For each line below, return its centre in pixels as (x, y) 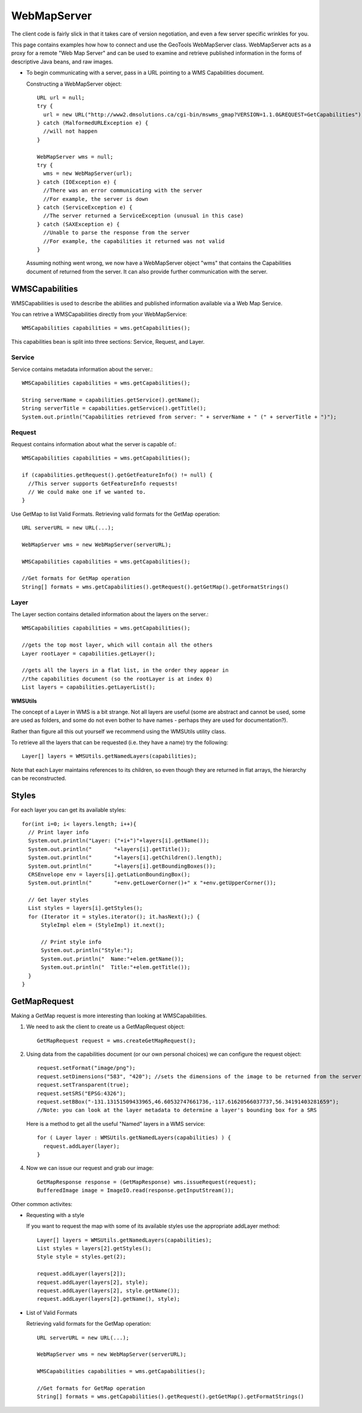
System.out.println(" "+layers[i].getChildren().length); (125, 858)
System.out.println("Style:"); (87, 950)
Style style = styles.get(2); (82, 1257)
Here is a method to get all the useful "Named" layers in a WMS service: (116, 1124)
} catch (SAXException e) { (78, 224)
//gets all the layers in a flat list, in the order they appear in (125, 670)
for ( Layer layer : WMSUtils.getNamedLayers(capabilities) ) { (134, 1138)
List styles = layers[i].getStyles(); (85, 908)
